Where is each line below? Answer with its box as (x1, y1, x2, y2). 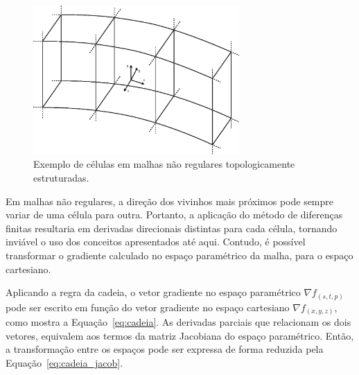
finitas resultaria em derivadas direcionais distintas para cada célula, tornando (6, 220, 338, 235)
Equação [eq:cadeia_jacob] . (6, 355, 123, 369)
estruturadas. (33, 170, 89, 184)
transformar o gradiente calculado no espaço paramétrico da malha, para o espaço (6, 247, 353, 262)
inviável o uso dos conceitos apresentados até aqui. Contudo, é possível (6, 234, 306, 249)
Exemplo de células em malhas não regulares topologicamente (33, 157, 295, 171)
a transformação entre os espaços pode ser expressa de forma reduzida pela (6, 342, 324, 356)
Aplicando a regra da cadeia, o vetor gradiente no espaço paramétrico (6, 285, 301, 299)
